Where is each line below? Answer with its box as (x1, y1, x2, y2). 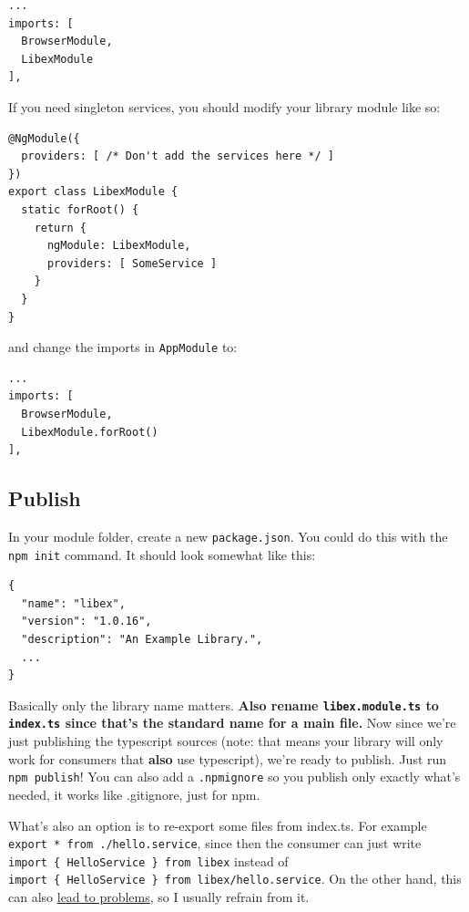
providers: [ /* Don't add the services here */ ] (21, 150, 334, 163)
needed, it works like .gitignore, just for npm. (8, 784, 260, 803)
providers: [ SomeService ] (46, 256, 218, 270)
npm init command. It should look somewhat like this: (8, 544, 316, 564)
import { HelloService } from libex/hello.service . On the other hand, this (8, 869, 462, 888)
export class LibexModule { (8, 185, 178, 199)
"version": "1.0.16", (21, 615, 152, 628)
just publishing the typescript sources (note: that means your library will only (8, 731, 444, 751)
